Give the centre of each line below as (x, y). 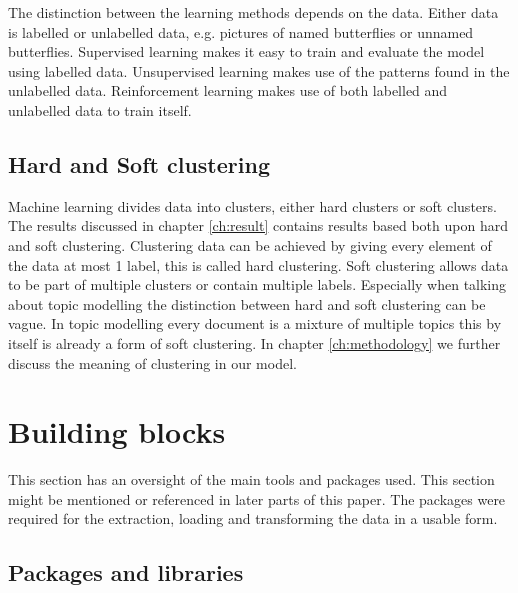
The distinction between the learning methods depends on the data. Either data (253, 12)
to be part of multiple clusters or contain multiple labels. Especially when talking (257, 284)
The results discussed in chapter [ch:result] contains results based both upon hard (258, 225)
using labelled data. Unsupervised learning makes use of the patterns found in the (259, 70)
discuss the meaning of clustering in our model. (152, 362)
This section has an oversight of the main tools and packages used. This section (251, 479)
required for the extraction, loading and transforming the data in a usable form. (253, 518)
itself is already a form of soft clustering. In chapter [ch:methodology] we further (254, 342)
